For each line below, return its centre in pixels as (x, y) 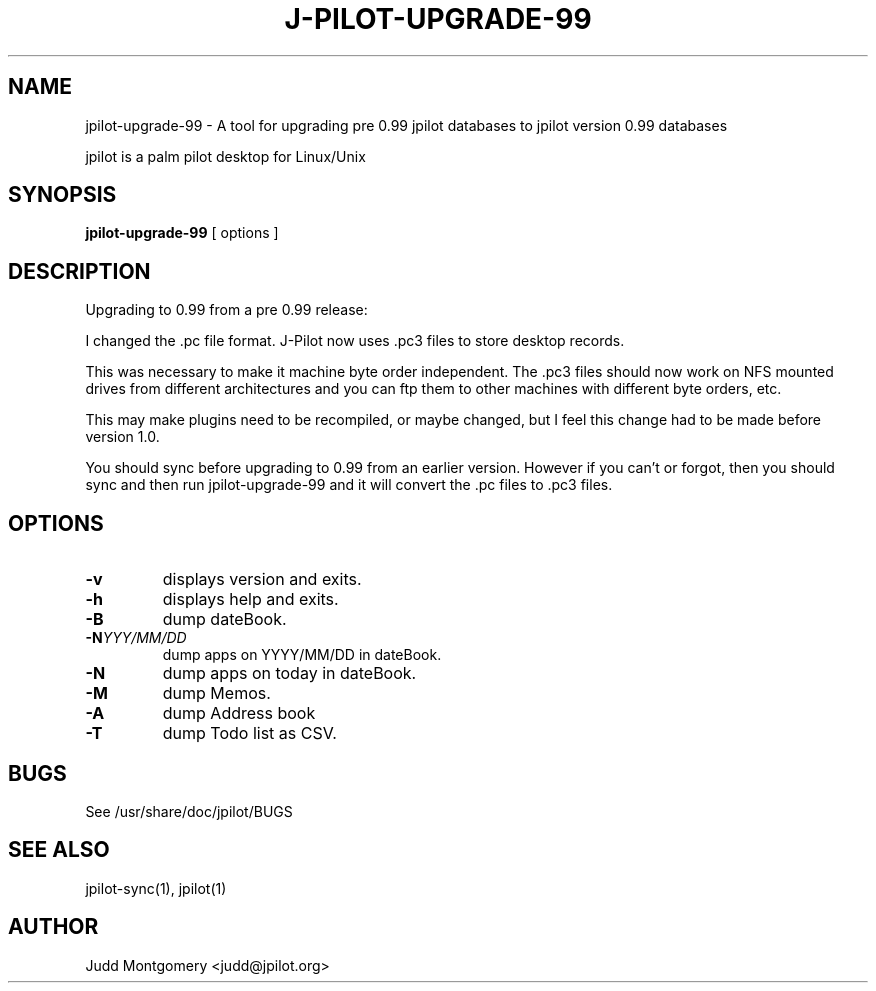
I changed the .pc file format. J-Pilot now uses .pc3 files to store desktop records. (355, 341)
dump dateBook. (224, 619)
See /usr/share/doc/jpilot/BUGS (189, 811)
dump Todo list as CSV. (249, 733)
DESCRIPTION (79, 271)
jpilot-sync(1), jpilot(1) (156, 888)
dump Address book (239, 713)
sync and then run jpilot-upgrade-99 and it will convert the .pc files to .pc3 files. (349, 485)
